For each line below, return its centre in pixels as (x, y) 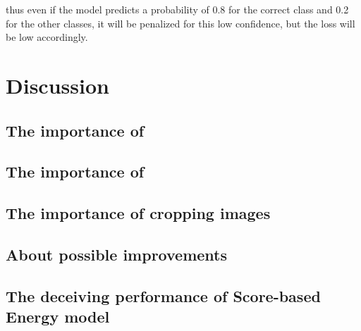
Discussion (57, 85)
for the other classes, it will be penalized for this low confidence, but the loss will (180, 23)
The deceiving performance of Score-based (163, 295)
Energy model (58, 317)
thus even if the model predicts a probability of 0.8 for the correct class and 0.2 (177, 9)
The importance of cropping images (138, 213)
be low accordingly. (47, 37)
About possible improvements (117, 254)
